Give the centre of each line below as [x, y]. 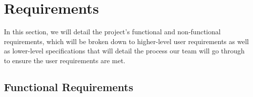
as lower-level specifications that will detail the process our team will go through [124, 51]
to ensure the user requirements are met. [65, 60]
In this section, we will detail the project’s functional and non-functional [112, 32]
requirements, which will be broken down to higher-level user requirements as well [126, 41]
